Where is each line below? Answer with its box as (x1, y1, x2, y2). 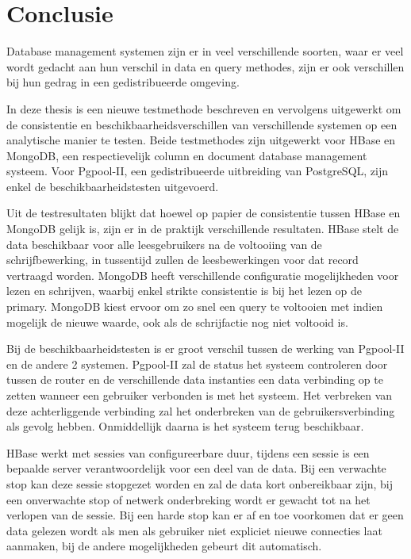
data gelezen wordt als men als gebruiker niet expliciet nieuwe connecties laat (6, 522, 382, 538)
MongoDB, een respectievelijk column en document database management (6, 147, 367, 163)
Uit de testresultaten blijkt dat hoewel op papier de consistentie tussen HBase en (6, 205, 401, 221)
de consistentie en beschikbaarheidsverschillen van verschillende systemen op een (6, 116, 398, 132)
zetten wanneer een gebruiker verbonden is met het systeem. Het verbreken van (6, 387, 393, 403)
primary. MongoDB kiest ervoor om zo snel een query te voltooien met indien (6, 298, 383, 315)
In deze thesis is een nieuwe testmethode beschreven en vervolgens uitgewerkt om (6, 100, 401, 117)
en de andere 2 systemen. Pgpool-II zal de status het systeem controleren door (6, 355, 388, 372)
